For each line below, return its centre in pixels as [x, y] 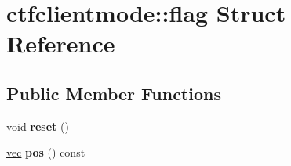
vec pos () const [46, 152]
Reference [61, 43]
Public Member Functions [114, 93]
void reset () [38, 126]
